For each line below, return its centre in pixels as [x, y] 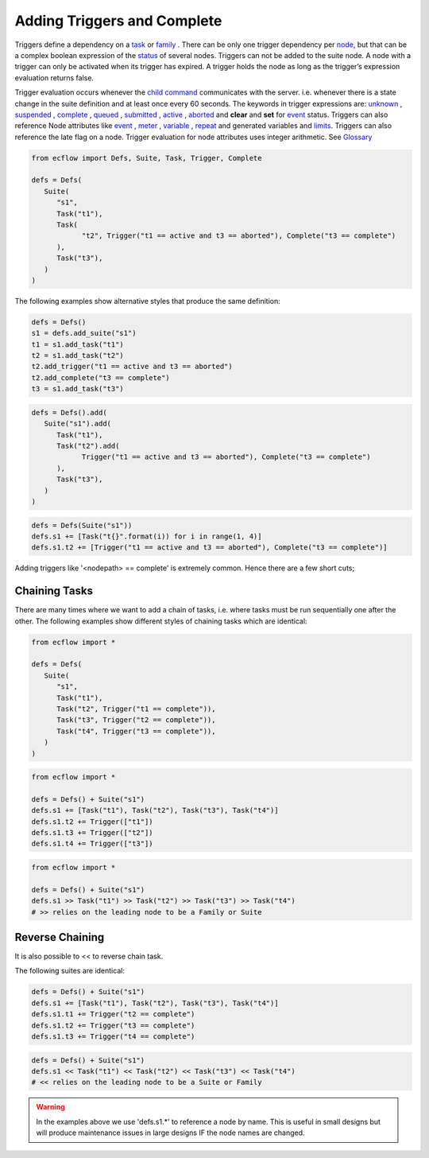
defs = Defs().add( [69, 412]
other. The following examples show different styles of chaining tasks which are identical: [161, 621]
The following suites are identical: [70, 971]
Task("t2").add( [88, 446]
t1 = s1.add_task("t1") [78, 344]
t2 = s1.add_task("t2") [78, 356]
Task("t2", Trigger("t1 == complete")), [136, 709]
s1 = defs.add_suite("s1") [84, 333]
